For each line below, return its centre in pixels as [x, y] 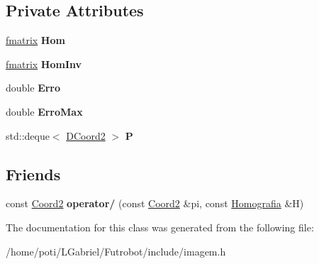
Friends [33, 174]
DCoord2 [86, 135]
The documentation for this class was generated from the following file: [160, 227]
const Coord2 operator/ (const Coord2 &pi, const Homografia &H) [155, 203]
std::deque [28, 135]
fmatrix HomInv [44, 64]
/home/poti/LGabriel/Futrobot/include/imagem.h [116, 251]
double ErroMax [44, 111]
